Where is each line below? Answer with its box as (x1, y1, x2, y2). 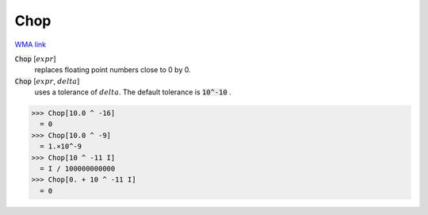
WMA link (14, 40, 47, 49)
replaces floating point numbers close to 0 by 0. (34, 65, 191, 75)
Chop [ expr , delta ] (14, 76, 80, 86)
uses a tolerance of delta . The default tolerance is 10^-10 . (34, 87, 231, 97)
